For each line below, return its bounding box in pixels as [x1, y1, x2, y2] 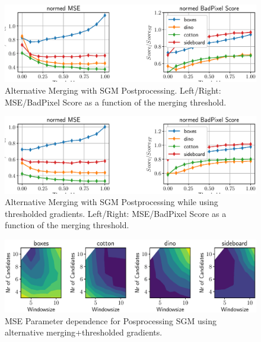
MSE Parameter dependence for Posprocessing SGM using [5, 314, 217, 327]
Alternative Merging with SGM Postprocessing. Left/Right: [5, 84, 221, 97]
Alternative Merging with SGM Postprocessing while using [5, 196, 218, 208]
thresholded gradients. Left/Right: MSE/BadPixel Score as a [5, 207, 227, 219]
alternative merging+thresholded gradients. [5, 326, 163, 338]
